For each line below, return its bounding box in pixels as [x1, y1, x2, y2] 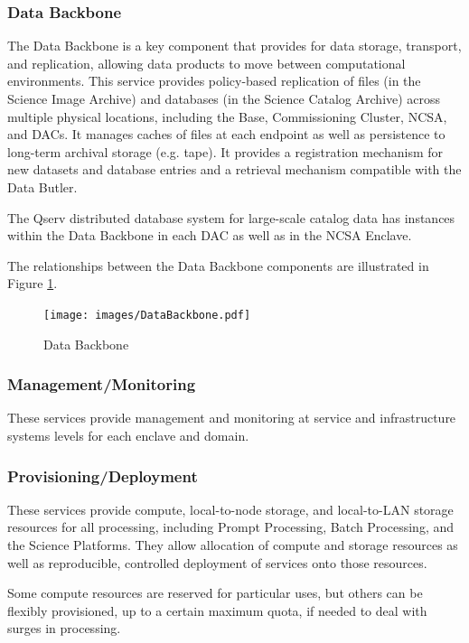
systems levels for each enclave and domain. [7, 426, 249, 444]
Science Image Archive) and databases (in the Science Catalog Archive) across [7, 89, 441, 107]
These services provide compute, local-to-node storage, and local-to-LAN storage [7, 499, 454, 518]
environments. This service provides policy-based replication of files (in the [7, 71, 421, 90]
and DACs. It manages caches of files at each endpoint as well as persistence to [7, 125, 446, 144]
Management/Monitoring [7, 373, 196, 396]
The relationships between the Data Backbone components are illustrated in [7, 256, 429, 275]
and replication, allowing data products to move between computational [7, 53, 406, 72]
